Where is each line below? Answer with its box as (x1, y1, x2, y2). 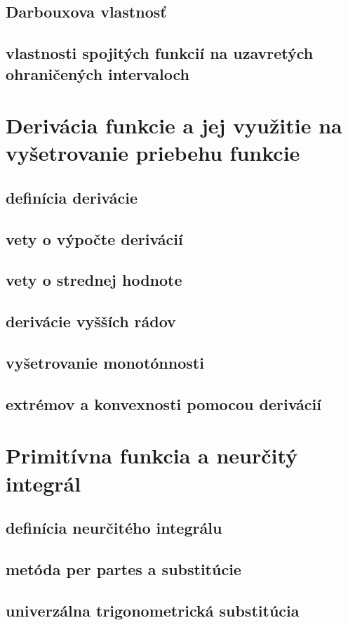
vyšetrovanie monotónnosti (6, 352, 204, 374)
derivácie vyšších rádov (6, 310, 176, 332)
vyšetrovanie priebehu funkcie (6, 138, 300, 167)
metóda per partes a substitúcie (6, 558, 241, 579)
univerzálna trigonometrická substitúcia (6, 599, 300, 621)
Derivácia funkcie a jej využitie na (6, 111, 342, 140)
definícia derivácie (6, 186, 138, 208)
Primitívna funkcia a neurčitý (6, 441, 298, 470)
